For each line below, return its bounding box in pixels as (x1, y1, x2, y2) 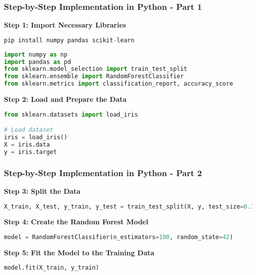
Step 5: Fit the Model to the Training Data (4, 247, 155, 257)
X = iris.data (4, 141, 50, 148)
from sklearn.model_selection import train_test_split (4, 65, 188, 73)
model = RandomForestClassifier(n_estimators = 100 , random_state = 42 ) (4, 233, 233, 241)
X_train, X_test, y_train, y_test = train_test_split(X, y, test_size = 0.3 (4, 203, 255, 210)
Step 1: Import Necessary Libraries (4, 20, 126, 30)
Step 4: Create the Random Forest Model (4, 216, 149, 227)
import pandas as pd (4, 58, 71, 65)
